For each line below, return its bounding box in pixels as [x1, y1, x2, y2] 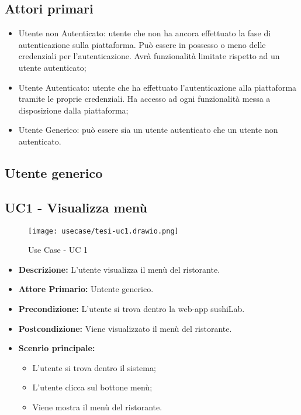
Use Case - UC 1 [28, 243, 88, 256]
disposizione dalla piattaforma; [18, 104, 129, 116]
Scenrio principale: [18, 342, 95, 354]
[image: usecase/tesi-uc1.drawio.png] [28, 227, 179, 235]
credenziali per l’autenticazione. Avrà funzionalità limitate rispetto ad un [18, 50, 280, 62]
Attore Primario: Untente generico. [18, 283, 154, 295]
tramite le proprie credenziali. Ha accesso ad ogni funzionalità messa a [18, 92, 271, 105]
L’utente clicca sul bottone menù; [32, 381, 153, 393]
